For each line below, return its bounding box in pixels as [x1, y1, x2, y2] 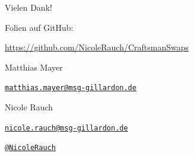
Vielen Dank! [5, 1, 52, 13]
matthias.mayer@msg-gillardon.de [5, 84, 136, 93]
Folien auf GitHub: [5, 21, 74, 33]
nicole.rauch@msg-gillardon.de [5, 123, 128, 132]
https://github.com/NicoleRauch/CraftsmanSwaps [5, 41, 189, 53]
